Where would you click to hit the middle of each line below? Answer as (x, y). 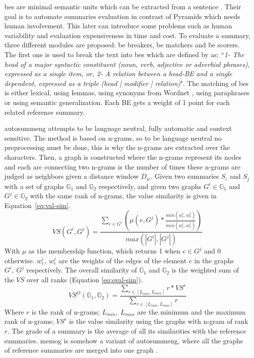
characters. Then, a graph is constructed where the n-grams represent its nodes (123, 157)
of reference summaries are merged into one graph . (81, 350)
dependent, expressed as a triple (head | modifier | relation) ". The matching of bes (127, 83)
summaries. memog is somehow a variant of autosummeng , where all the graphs (124, 340)
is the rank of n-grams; (66, 311)
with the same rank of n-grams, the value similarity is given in (123, 196)
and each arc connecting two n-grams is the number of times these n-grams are (123, 166)
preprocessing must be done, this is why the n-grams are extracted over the (117, 147)
